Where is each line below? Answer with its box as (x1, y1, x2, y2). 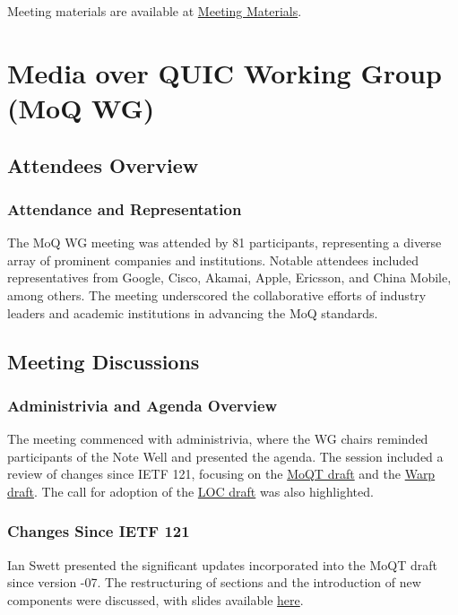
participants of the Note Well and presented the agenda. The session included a (7, 446, 444, 465)
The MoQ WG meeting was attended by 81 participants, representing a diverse (7, 233, 442, 252)
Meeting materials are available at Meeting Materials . (7, 2, 302, 20)
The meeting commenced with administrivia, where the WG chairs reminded (7, 429, 428, 448)
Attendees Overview (7, 151, 199, 178)
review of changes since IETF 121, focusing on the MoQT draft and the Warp (7, 464, 436, 483)
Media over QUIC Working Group (7, 54, 442, 91)
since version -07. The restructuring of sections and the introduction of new (7, 573, 421, 592)
